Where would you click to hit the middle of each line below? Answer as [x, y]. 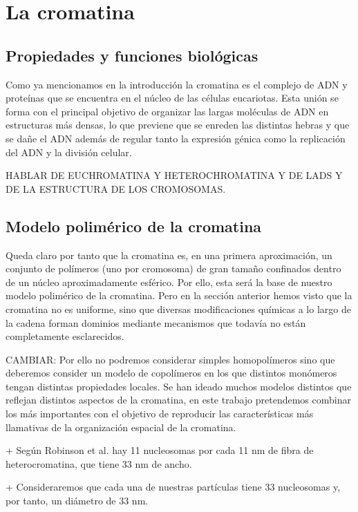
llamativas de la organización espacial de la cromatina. [121, 427]
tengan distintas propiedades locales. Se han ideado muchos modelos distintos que [179, 386]
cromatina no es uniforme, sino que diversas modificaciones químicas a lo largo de [178, 309]
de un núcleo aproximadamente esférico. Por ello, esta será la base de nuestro [169, 282]
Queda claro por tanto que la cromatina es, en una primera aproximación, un [169, 255]
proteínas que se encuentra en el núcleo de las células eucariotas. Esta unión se [172, 98]
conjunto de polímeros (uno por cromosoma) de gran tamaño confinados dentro [173, 268]
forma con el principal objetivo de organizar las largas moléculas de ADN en [167, 111]
